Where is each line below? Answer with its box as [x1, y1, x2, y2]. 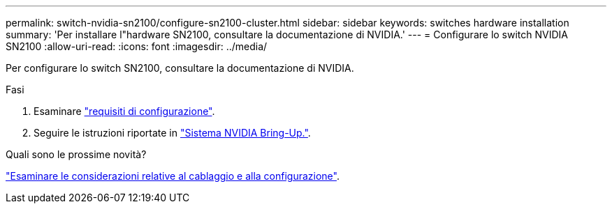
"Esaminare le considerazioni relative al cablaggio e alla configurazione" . [6, 170, 340, 182]
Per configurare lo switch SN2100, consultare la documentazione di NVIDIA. [6, 62, 354, 74]
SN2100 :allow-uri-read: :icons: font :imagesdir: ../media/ [6, 40, 268, 52]
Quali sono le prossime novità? [6, 148, 147, 160]
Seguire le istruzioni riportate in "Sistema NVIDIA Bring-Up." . [34, 127, 311, 139]
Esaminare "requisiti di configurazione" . [34, 105, 215, 117]
